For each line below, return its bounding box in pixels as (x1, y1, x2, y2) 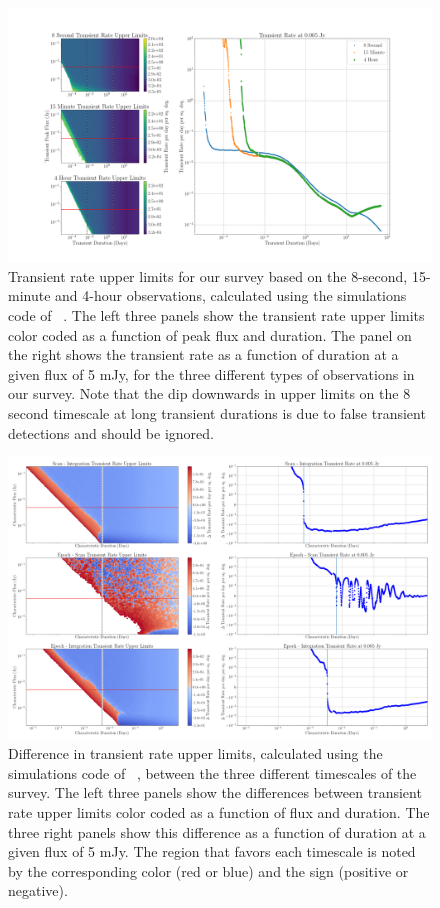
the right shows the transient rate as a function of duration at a (8, 344, 399, 365)
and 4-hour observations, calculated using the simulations (55, 285, 407, 306)
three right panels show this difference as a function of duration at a (8, 821, 426, 842)
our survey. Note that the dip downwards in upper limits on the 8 (8, 383, 411, 404)
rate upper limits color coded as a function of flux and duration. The (8, 801, 430, 822)
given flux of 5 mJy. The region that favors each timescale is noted (8, 841, 416, 862)
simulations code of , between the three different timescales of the (8, 762, 417, 783)
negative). (8, 880, 68, 901)
